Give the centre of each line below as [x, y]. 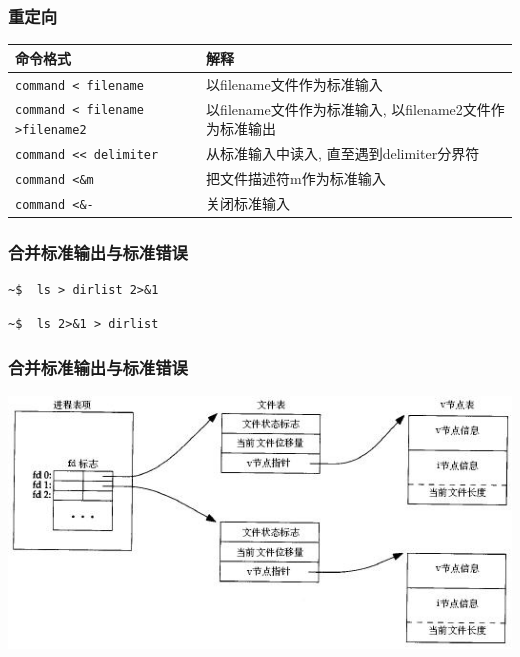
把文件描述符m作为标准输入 [296, 177]
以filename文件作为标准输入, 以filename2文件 [348, 108]
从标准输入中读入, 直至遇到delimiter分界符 [343, 153]
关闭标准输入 [248, 202]
